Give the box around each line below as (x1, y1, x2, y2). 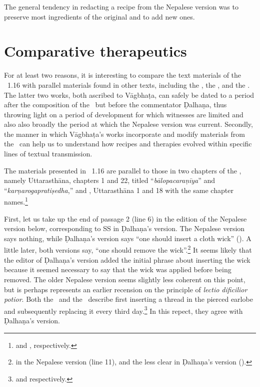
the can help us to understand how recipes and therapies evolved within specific (4, 138, 252, 149)
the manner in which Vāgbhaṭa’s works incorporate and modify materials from (4, 128, 245, 139)
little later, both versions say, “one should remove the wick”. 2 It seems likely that (4, 243, 252, 255)
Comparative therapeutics (4, 41, 187, 61)
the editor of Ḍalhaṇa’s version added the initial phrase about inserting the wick (4, 254, 250, 265)
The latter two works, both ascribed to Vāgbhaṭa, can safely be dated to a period (4, 89, 254, 100)
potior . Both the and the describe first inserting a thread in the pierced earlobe (4, 294, 253, 304)
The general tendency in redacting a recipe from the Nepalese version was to (4, 2, 238, 12)
